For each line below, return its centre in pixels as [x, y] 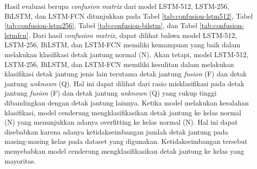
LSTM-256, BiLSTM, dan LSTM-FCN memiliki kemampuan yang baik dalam [123, 45]
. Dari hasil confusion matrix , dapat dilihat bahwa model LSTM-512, [133, 35]
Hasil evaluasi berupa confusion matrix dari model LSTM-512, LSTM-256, [117, 6]
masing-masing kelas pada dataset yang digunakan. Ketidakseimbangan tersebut [126, 141]
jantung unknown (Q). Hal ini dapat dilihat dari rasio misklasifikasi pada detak [125, 83]
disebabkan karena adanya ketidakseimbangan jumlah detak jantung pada [116, 131]
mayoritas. [20, 160]
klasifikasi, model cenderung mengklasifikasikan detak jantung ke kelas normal [123, 112]
